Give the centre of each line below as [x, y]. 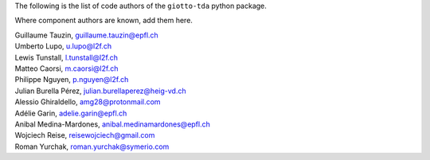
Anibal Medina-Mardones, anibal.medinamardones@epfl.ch [113, 124]
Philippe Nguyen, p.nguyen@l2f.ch [72, 80]
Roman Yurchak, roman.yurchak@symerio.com [92, 146]
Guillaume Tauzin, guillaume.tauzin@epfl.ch [86, 35]
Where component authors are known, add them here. [104, 21]
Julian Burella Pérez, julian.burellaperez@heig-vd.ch [100, 91]
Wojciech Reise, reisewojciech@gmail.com [85, 135]
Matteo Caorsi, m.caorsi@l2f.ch [66, 68]
